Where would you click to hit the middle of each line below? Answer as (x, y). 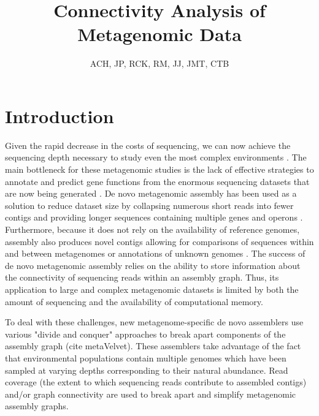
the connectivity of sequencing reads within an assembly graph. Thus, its (142, 277)
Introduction (60, 115)
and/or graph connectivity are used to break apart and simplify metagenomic (151, 394)
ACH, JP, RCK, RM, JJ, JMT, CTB (159, 63)
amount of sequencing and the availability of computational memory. (134, 301)
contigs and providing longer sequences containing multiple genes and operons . (154, 217)
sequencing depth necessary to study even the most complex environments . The (156, 157)
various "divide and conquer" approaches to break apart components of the (145, 334)
